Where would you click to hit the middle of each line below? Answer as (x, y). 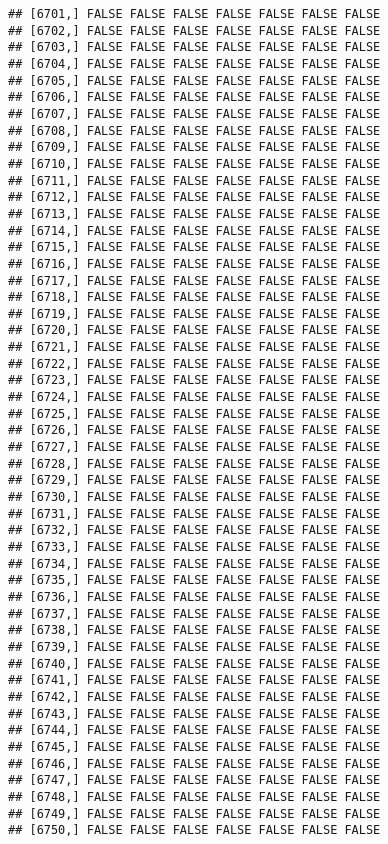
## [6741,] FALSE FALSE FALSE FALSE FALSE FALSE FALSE (194, 680)
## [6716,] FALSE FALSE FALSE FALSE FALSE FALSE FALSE (194, 263)
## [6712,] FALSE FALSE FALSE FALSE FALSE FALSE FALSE (194, 197)
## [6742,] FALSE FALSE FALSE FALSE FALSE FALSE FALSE (194, 696)
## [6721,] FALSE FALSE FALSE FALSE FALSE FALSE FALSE (194, 347)
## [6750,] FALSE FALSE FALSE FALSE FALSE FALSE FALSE (194, 830)
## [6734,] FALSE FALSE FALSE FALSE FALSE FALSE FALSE (194, 563)
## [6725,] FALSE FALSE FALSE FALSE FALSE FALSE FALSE (194, 413)
